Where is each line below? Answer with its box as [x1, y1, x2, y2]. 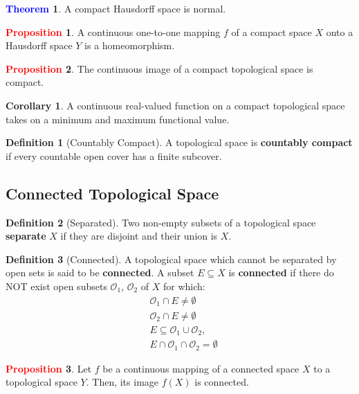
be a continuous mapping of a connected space [102, 361, 300, 375]
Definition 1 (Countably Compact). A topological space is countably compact [6, 135, 353, 150]
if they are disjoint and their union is [60, 229, 218, 243]
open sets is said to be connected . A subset [6, 265, 194, 280]
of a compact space [231, 24, 312, 39]
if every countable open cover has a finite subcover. [6, 148, 222, 163]
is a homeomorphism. [84, 38, 175, 53]
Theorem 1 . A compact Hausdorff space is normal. [6, 1, 226, 15]
